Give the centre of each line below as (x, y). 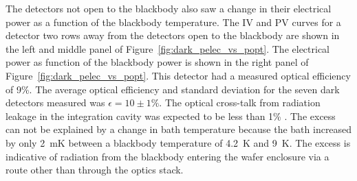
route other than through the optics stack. (95, 170)
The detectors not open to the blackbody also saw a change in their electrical (169, 8)
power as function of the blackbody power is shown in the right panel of (157, 62)
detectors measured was (55, 102)
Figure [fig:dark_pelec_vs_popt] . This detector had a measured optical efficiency (178, 75)
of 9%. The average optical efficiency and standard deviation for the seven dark (173, 89)
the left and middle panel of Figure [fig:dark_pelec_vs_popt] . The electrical (168, 48)
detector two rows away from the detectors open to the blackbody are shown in (173, 35)
